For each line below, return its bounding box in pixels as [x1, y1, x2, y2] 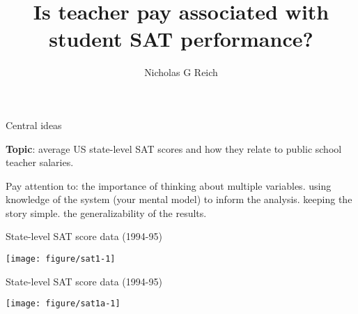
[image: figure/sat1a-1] [6, 299, 120, 309]
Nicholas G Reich [144, 65, 218, 80]
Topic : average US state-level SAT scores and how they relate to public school [6, 141, 342, 156]
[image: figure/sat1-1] [6, 254, 116, 264]
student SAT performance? [49, 24, 313, 53]
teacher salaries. [6, 155, 74, 170]
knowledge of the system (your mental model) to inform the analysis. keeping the [6, 192, 352, 207]
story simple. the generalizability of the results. [6, 205, 207, 220]
